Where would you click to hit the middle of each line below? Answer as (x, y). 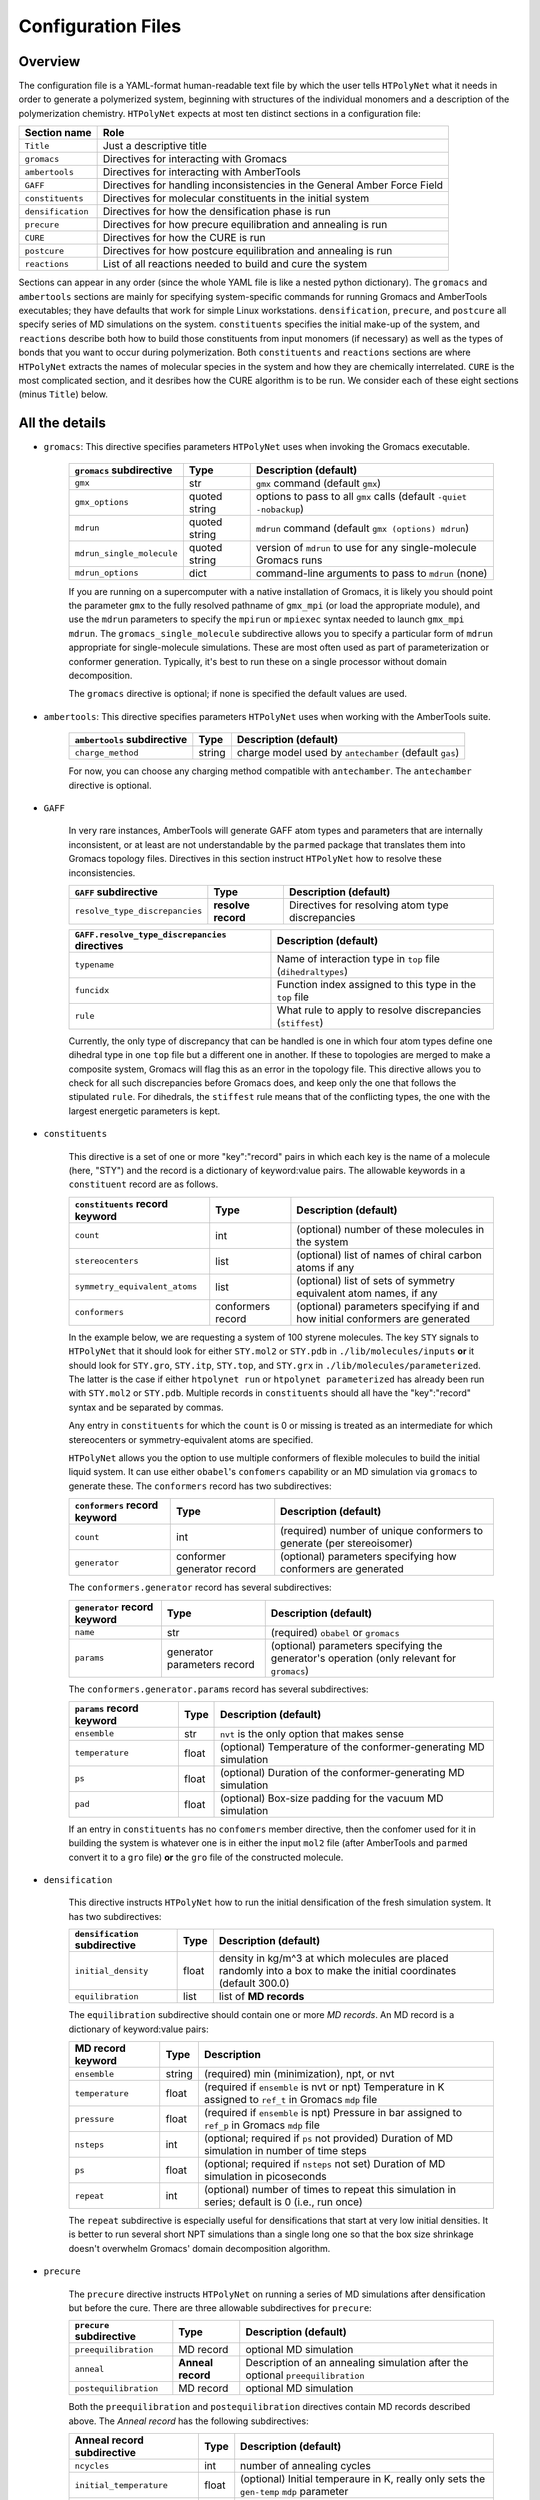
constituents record (121, 1203)
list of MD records (261, 1997)
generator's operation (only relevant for (363, 1658)
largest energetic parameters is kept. (144, 1111)
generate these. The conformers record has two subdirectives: (200, 1486)
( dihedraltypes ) (312, 971)
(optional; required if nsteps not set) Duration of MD (324, 2164)
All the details (62, 423)
